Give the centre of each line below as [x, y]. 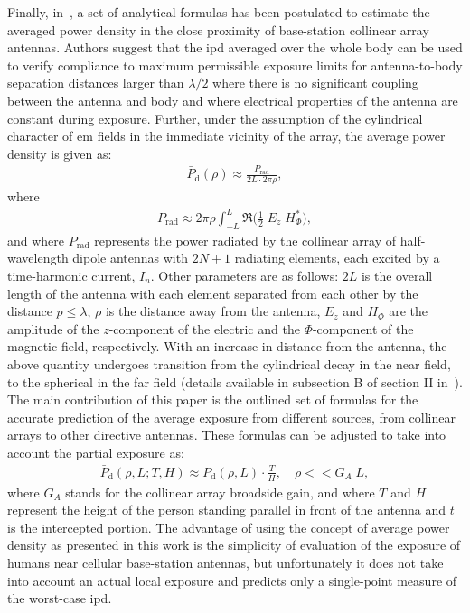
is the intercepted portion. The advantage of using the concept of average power [229, 527]
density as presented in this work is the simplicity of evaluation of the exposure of [234, 545]
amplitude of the [53, 328]
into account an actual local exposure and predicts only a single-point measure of [232, 580]
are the [408, 311]
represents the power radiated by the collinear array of [245, 240]
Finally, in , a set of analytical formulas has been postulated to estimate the [219, 12]
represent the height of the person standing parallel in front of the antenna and [227, 510]
